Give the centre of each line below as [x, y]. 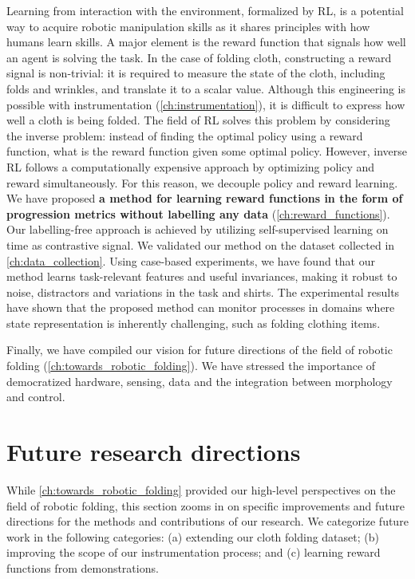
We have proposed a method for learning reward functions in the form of [205, 198]
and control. [36, 397]
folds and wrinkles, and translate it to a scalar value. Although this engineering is [206, 88]
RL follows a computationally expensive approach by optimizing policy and [191, 166]
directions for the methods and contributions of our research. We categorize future [207, 521]
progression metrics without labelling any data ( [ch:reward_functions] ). [198, 213]
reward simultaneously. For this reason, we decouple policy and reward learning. [202, 182]
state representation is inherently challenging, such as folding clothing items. [194, 323]
